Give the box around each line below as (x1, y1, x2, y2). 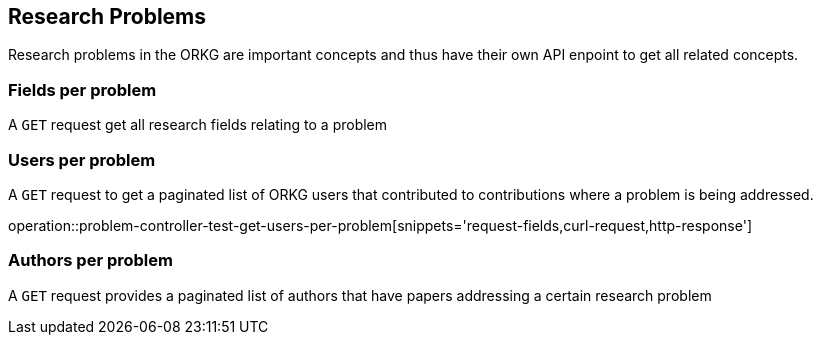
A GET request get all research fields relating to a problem (8, 116, 388, 134)
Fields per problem (8, 79, 157, 100)
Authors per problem (8, 250, 173, 271)
